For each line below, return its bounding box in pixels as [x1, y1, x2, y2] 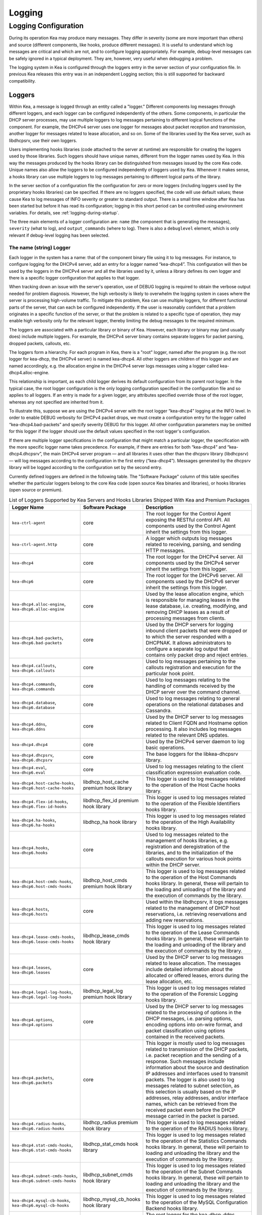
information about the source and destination [146, 1064, 249, 1071]
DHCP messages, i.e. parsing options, [146, 1015, 232, 1022]
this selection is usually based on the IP [146, 1089, 236, 1095]
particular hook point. [146, 670, 195, 677]
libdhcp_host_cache [83, 779, 129, 785]
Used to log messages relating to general [146, 695, 240, 702]
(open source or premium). [9, 487, 63, 493]
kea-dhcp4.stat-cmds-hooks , [12, 1141, 73, 1148]
